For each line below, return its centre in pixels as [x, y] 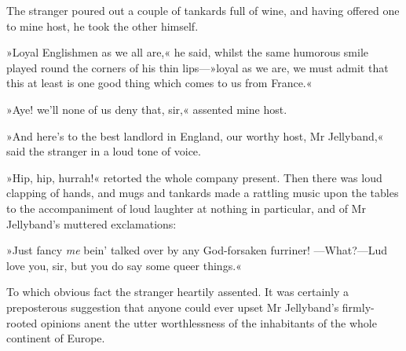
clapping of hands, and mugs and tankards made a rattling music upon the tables [203, 193]
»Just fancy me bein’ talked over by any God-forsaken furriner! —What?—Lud [197, 250]
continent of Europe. [56, 338]
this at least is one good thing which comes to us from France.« [159, 83]
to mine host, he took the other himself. [102, 26]
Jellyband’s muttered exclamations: [91, 223]
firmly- [358, 307]
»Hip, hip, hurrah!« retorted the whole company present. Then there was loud [194, 177]
